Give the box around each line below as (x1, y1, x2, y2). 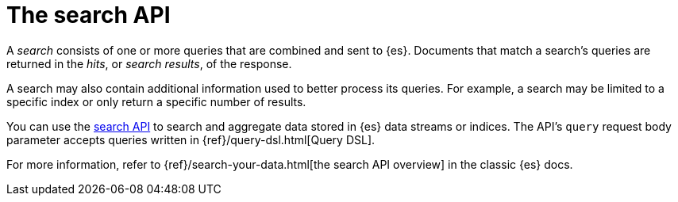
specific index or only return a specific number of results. (6, 94, 306, 109)
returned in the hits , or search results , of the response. (6, 56, 292, 71)
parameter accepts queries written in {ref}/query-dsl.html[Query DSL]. (6, 132, 376, 147)
